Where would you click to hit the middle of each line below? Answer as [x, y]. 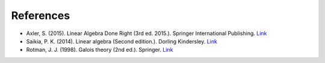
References [41, 15]
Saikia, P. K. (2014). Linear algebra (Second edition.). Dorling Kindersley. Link [122, 41]
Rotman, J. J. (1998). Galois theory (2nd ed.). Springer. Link [100, 50]
